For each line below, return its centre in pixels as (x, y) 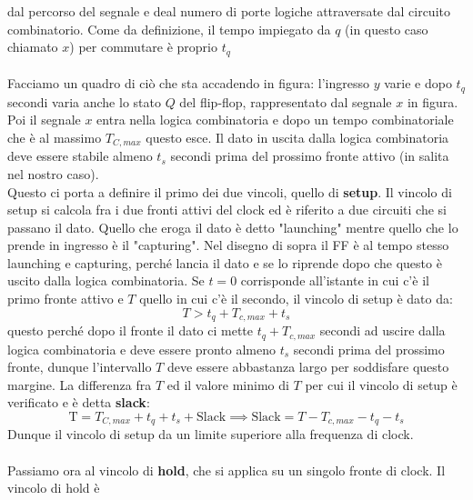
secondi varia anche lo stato (84, 101)
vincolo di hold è (54, 488)
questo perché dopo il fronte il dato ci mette (131, 330)
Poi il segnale (44, 120)
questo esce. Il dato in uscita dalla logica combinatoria (297, 137)
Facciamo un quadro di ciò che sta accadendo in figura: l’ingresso (188, 83)
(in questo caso (387, 29)
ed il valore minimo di (228, 384)
